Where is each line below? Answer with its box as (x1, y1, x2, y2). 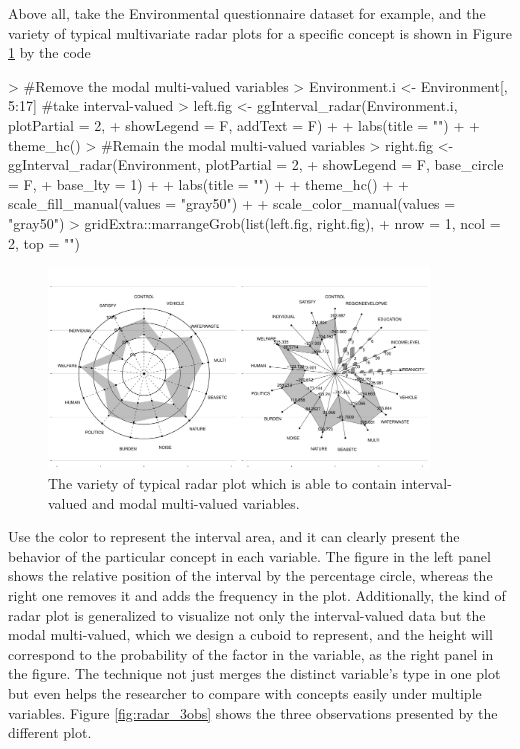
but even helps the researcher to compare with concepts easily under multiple (8, 683, 482, 703)
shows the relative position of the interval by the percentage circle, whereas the (8, 565, 493, 586)
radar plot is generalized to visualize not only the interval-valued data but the (8, 604, 486, 625)
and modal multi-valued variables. (91, 492, 300, 513)
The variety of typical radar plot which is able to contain (48, 473, 397, 494)
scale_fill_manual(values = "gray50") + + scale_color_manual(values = (8, 193, 456, 214)
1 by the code (8, 42, 91, 63)
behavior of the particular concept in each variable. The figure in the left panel (8, 545, 491, 566)
